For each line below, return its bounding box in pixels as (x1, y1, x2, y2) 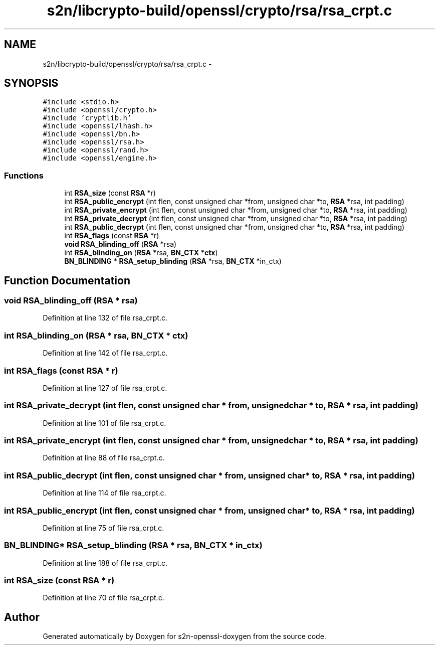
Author (4, 610, 40, 623)
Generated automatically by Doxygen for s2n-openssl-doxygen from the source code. (43, 632, 326, 641)
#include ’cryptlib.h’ (43, 114, 132, 122)
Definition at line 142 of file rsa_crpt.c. (43, 349, 168, 358)
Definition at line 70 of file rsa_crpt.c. (43, 593, 164, 602)
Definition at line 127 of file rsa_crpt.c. (43, 383, 167, 392)
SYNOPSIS (4, 77, 59, 90)
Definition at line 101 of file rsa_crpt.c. (43, 418, 166, 427)
